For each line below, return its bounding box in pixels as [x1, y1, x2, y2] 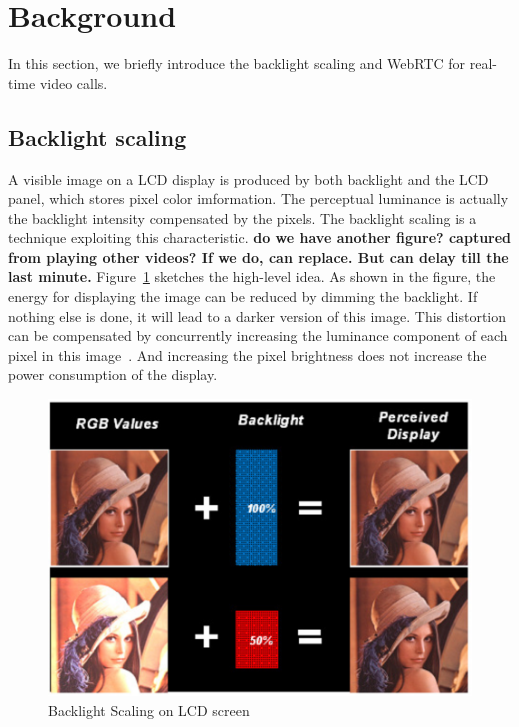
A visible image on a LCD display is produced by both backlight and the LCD [8, 168, 489, 189]
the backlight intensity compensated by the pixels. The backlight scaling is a [8, 207, 477, 228]
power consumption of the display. [8, 364, 218, 385]
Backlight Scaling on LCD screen [48, 699, 250, 720]
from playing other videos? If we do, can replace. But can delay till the [8, 246, 509, 267]
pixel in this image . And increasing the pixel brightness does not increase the [8, 344, 487, 365]
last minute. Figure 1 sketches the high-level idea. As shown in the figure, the [8, 266, 496, 287]
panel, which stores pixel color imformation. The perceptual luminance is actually [8, 188, 509, 209]
